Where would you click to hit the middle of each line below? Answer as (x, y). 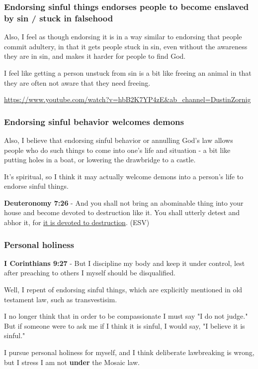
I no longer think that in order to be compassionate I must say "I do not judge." (126, 316)
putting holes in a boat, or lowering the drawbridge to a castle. (100, 160)
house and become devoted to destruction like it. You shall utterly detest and (122, 212)
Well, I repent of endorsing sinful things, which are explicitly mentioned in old (123, 290)
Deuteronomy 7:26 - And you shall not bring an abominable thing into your (124, 202)
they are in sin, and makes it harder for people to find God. (95, 56)
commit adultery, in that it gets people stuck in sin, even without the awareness (126, 46)
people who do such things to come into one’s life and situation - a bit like (117, 150)
